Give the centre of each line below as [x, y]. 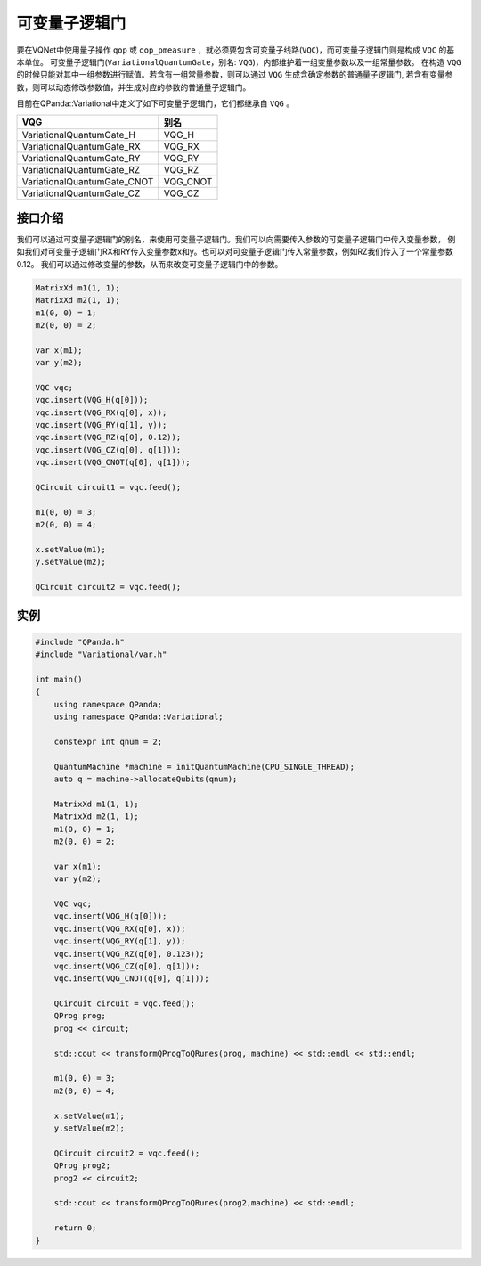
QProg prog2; [82, 1166]
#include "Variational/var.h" [101, 654]
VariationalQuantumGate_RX [82, 146]
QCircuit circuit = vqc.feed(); [125, 1004]
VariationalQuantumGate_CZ [81, 193]
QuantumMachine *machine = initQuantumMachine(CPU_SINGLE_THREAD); [204, 767]
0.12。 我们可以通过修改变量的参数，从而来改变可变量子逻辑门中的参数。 [150, 264]
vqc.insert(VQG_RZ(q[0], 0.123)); [129, 954]
